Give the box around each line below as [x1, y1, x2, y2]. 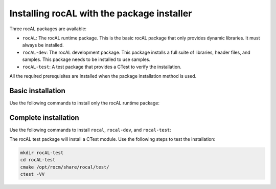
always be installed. [22, 42, 64, 48]
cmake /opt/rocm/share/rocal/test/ [20, 164, 109, 170]
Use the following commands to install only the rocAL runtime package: [9, 100, 160, 106]
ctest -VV [20, 172, 45, 177]
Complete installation [9, 113, 79, 122]
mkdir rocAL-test [20, 150, 64, 156]
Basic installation [9, 86, 66, 95]
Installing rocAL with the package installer [9, 8, 192, 19]
